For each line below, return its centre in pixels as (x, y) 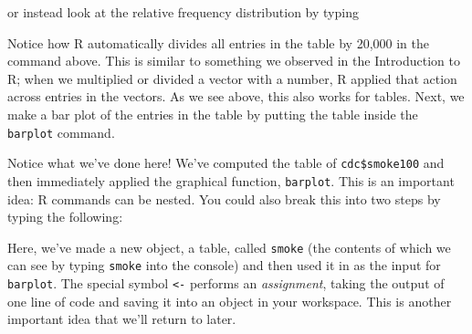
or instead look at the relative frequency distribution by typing (183, 12)
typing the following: (65, 217)
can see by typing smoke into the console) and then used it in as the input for (224, 265)
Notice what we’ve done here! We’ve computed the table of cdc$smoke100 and (226, 163)
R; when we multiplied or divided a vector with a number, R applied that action (232, 78)
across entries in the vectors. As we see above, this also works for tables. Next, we (236, 96)
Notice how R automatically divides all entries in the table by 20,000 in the (218, 42)
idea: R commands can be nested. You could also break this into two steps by (224, 198)
